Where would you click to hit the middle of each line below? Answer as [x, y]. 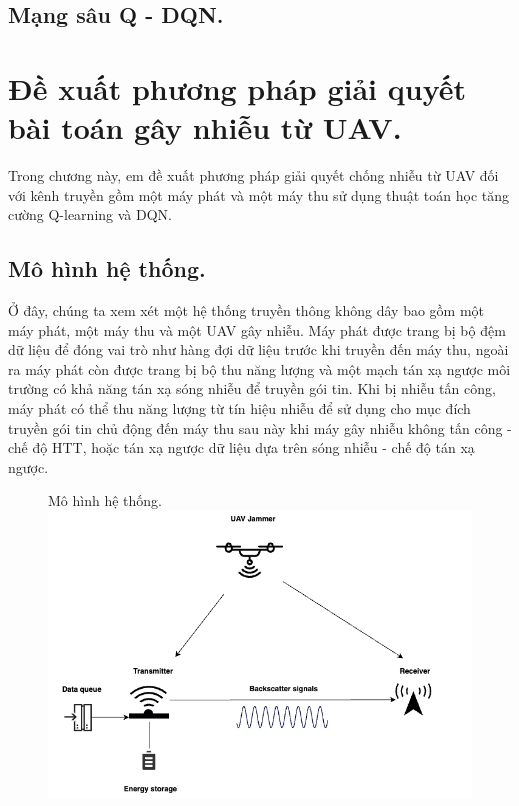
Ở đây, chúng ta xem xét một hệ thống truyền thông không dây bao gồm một [246, 310]
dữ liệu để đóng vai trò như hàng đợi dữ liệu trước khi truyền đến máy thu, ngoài [258, 349]
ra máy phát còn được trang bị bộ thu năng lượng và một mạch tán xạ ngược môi [259, 368]
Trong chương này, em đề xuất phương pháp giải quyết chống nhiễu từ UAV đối [253, 175]
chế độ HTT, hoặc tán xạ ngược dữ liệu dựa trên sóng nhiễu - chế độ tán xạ [241, 447]
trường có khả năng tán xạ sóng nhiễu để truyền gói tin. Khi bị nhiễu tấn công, [252, 388]
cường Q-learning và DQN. [90, 214]
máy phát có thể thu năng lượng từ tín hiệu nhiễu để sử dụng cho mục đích [239, 408]
